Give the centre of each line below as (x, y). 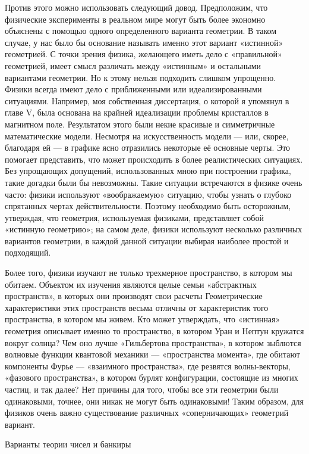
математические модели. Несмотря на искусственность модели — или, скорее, (147, 136)
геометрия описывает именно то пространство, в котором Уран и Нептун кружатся (154, 331)
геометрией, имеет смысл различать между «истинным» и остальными (133, 65)
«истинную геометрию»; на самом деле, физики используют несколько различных (154, 229)
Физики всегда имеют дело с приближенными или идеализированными (133, 89)
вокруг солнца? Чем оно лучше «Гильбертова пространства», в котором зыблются (153, 342)
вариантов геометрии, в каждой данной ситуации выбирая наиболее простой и (147, 240)
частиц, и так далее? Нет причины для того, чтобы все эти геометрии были (142, 389)
